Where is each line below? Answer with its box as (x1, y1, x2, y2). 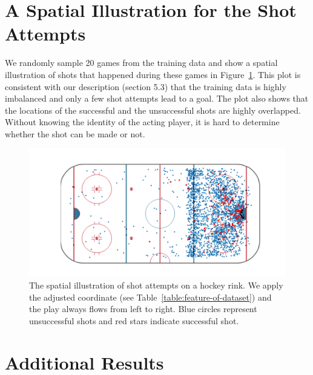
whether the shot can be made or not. (5, 127, 145, 140)
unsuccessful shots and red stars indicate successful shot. (29, 314, 239, 327)
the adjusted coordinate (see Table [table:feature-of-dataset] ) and (29, 290, 272, 303)
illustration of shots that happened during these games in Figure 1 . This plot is (5, 68, 301, 80)
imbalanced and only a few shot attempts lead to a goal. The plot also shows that (5, 92, 309, 105)
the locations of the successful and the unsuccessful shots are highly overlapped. (5, 103, 301, 116)
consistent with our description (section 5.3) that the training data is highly (5, 80, 286, 93)
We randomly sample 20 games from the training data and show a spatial (5, 56, 278, 69)
